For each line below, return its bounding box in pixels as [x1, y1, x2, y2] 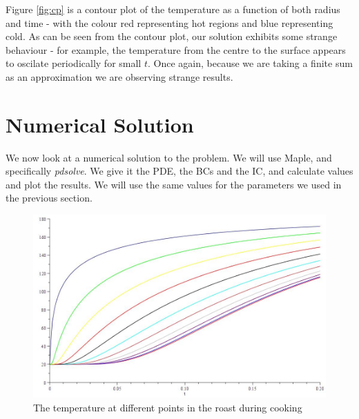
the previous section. [6, 191, 93, 205]
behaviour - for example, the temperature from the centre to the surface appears [6, 42, 346, 57]
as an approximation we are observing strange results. [6, 69, 233, 84]
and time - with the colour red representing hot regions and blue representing [6, 15, 333, 30]
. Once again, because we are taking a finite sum [147, 56, 353, 70]
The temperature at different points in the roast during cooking [33, 400, 302, 414]
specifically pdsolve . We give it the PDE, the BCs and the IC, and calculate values [6, 164, 353, 178]
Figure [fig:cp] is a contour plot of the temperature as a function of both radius [6, 2, 340, 16]
